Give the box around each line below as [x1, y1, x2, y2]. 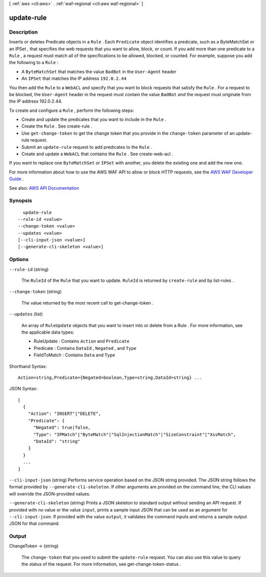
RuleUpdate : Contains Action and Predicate [33, 338, 130, 344]
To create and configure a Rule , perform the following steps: [9, 107, 134, 113]
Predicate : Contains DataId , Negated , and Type [33, 345, 136, 351]
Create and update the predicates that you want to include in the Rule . [21, 116, 166, 123]
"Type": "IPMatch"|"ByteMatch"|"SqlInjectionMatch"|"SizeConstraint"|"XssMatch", [33, 432, 236, 437]
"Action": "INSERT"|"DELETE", [28, 411, 101, 416]
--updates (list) [9, 311, 43, 317]
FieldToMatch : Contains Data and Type [33, 352, 115, 358]
